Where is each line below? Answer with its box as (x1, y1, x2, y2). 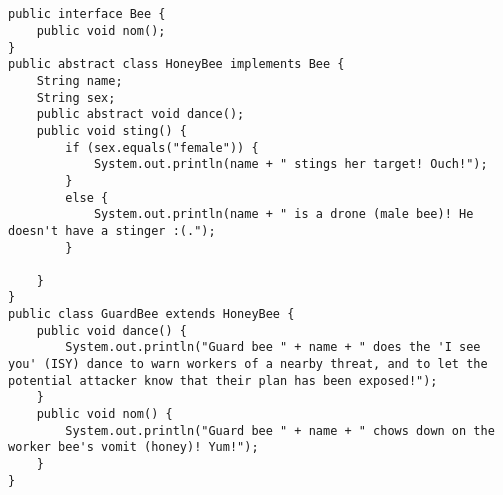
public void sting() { (36, 123, 187, 138)
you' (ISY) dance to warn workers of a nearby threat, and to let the (8, 357, 488, 372)
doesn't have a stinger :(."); (8, 223, 216, 238)
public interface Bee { (8, 7, 166, 22)
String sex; (36, 90, 116, 105)
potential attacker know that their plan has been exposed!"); (8, 373, 438, 388)
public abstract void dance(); (36, 107, 245, 122)
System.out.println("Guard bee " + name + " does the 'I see (65, 340, 481, 355)
